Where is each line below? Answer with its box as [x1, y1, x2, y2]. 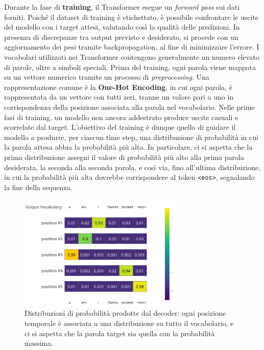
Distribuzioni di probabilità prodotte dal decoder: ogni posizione [25, 308, 226, 318]
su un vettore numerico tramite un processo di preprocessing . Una [4, 72, 209, 82]
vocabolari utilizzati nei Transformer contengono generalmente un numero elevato [4, 51, 259, 62]
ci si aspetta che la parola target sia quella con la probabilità [25, 328, 215, 338]
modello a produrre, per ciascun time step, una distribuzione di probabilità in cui [4, 131, 258, 142]
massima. [25, 338, 54, 348]
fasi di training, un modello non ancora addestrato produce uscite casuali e [4, 111, 238, 122]
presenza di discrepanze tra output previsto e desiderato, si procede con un [4, 31, 238, 42]
